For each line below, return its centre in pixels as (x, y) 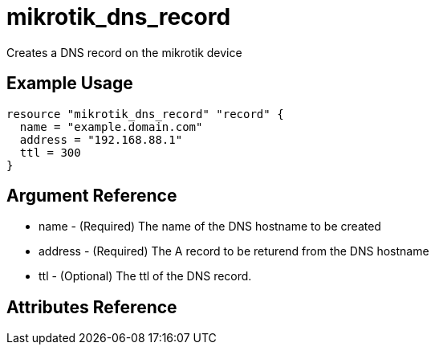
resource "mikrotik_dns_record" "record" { (145, 114)
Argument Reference (92, 196)
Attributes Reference (92, 307)
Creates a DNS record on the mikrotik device (124, 52)
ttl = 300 (50, 152)
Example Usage (70, 84)
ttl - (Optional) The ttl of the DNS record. (145, 276)
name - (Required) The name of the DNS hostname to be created (210, 227)
